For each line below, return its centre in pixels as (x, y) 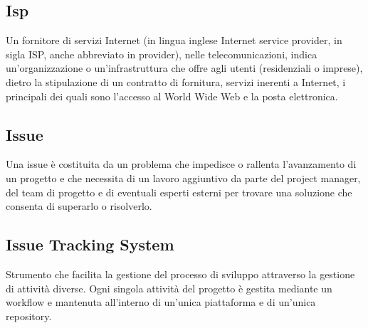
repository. (29, 316)
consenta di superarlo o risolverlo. (79, 206)
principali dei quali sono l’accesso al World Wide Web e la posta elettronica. (172, 96)
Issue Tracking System (90, 244)
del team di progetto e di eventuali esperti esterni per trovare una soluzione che (179, 192)
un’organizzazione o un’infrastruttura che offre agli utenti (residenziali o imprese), (184, 68)
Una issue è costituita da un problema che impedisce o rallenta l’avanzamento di (181, 164)
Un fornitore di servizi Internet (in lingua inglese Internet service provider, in (174, 40)
